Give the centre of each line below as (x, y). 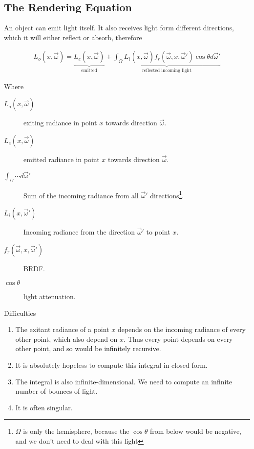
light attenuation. (50, 296)
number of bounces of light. (56, 391)
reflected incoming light (167, 71)
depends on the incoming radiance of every (181, 329)
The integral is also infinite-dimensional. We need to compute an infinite (124, 381)
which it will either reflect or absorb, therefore (73, 37)
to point (158, 231)
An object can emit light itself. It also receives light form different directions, (119, 28)
